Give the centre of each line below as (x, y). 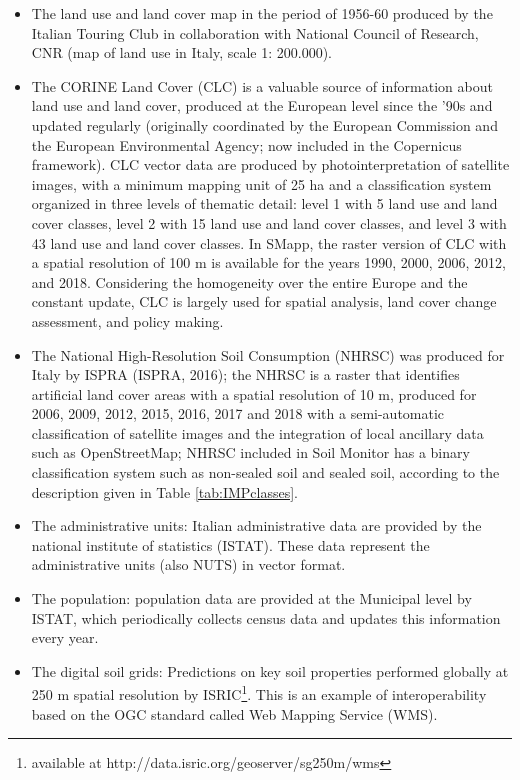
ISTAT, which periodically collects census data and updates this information (266, 617)
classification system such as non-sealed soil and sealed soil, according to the (265, 472)
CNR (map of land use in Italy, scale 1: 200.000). (181, 52)
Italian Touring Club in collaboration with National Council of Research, (255, 32)
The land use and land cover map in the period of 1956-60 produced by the (262, 13)
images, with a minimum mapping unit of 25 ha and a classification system (261, 183)
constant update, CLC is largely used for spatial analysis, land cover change (264, 301)
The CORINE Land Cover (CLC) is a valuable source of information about (262, 85)
